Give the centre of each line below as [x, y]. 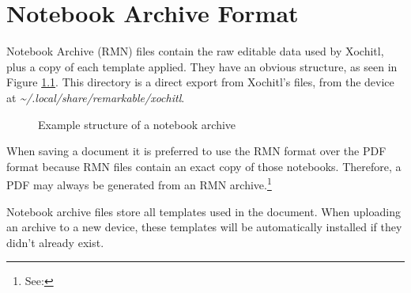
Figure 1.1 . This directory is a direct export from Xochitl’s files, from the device [200, 82]
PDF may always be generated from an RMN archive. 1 [139, 183]
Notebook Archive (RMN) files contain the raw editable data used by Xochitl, [195, 51]
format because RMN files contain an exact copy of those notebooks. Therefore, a [204, 166]
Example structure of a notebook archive [137, 124]
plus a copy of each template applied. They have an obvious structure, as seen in [202, 66]
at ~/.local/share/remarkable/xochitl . [96, 97]
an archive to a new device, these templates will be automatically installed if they [204, 227]
